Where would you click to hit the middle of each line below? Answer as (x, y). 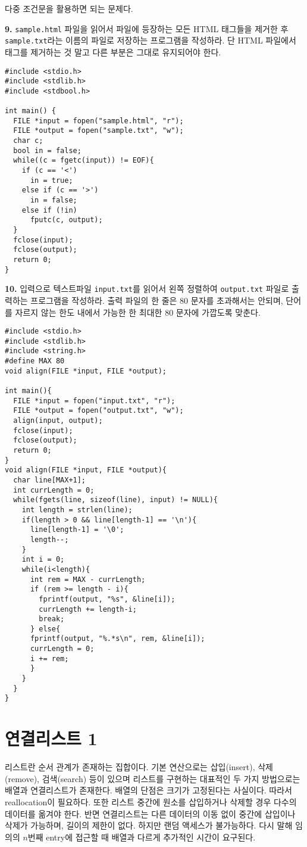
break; (52, 619)
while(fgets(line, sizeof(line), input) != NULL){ (115, 500)
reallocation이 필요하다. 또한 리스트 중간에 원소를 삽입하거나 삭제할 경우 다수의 (151, 801)
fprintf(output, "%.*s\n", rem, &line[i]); (118, 639)
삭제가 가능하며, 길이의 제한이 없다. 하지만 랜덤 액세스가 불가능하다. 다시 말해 (149, 825)
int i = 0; (43, 560)
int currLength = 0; (54, 490)
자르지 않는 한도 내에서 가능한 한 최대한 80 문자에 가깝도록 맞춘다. (138, 312)
